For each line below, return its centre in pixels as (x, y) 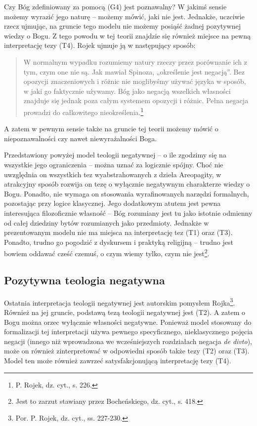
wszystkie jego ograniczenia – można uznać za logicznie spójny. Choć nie (114, 164)
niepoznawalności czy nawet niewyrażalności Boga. (81, 138)
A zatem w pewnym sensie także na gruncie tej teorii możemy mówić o (111, 129)
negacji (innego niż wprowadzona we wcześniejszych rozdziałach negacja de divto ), (128, 341)
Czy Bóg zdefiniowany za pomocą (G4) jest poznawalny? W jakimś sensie (115, 6)
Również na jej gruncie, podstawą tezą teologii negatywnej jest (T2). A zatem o (125, 312)
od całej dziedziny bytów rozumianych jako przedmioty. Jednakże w (107, 222)
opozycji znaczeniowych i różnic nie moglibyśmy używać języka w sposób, (135, 81)
